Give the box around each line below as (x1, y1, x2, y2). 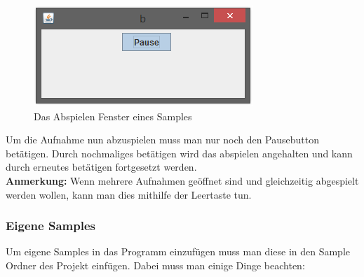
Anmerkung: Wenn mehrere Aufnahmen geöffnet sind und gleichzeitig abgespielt (6, 173, 359, 187)
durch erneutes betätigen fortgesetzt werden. (6, 159, 197, 174)
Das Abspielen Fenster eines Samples (34, 108, 192, 123)
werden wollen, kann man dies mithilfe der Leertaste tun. (6, 187, 252, 201)
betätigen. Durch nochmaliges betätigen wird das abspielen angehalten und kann (6, 145, 353, 160)
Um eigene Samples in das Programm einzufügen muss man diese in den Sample (6, 244, 351, 259)
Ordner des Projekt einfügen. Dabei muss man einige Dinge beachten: (6, 257, 305, 272)
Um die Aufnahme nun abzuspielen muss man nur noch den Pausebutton (6, 132, 320, 147)
